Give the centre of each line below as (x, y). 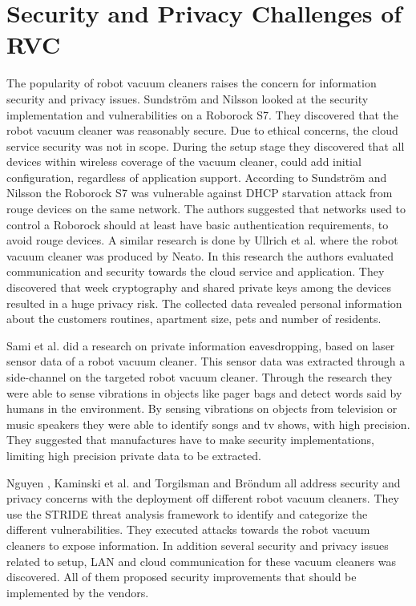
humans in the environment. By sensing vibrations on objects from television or (202, 408)
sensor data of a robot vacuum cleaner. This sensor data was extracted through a (206, 361)
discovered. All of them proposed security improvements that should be (182, 577)
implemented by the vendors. (78, 592)
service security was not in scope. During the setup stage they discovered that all (206, 145)
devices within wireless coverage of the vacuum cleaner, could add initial (184, 162)
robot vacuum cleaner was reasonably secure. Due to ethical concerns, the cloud (202, 130)
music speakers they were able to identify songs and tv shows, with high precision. (208, 424)
